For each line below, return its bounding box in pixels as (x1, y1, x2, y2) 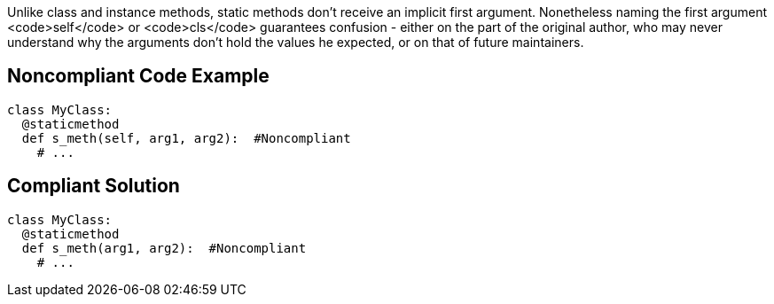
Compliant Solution (7, 175, 180, 198)
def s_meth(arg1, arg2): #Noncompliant (21, 240, 307, 255)
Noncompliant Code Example (7, 65, 270, 88)
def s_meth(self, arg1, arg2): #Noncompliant (21, 130, 351, 145)
